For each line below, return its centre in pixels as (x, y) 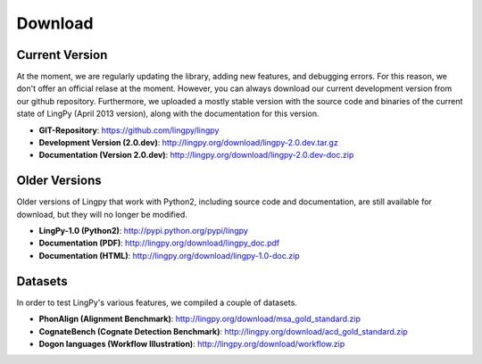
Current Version (62, 55)
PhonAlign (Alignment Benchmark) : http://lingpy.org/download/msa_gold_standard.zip (200, 319)
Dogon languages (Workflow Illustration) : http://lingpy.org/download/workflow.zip (192, 343)
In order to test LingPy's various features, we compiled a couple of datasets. (157, 302)
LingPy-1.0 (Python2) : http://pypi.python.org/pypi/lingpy (144, 231)
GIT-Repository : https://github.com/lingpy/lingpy (129, 130)
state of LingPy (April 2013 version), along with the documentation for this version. (168, 114)
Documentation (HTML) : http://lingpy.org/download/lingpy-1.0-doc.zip (169, 255)
